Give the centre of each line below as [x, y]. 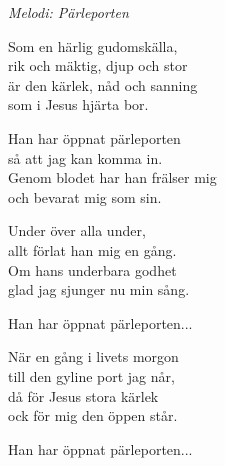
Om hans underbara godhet [92, 269]
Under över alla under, [77, 230]
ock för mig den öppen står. [93, 415]
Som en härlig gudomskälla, [93, 45]
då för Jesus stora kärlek [83, 395]
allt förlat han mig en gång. [92, 249]
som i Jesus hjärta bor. [78, 104]
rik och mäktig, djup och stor [98, 65]
